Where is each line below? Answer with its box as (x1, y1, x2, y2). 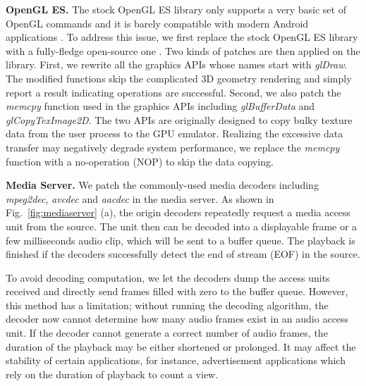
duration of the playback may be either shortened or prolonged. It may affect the (6, 339, 356, 354)
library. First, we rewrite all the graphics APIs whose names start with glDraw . (6, 57, 348, 72)
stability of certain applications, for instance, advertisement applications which (6, 353, 346, 368)
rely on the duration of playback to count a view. (6, 366, 219, 381)
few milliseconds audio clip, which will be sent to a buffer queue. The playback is (6, 232, 355, 247)
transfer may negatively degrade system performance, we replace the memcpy (6, 139, 340, 154)
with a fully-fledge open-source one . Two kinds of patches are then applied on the (6, 43, 360, 58)
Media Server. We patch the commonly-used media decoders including (6, 178, 319, 192)
